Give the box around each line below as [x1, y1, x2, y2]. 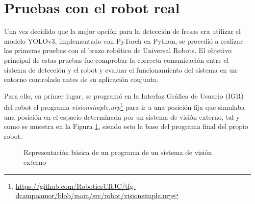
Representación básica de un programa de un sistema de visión [24, 147, 212, 157]
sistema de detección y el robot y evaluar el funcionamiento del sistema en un [4, 64, 237, 75]
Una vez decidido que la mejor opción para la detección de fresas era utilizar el [4, 26, 241, 36]
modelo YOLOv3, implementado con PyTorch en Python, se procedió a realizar [4, 35, 243, 46]
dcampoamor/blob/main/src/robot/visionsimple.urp [15, 190, 173, 201]
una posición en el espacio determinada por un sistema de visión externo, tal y [4, 111, 240, 122]
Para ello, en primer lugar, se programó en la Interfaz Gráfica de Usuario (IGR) [4, 90, 244, 101]
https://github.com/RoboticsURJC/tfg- [15, 180, 136, 191]
